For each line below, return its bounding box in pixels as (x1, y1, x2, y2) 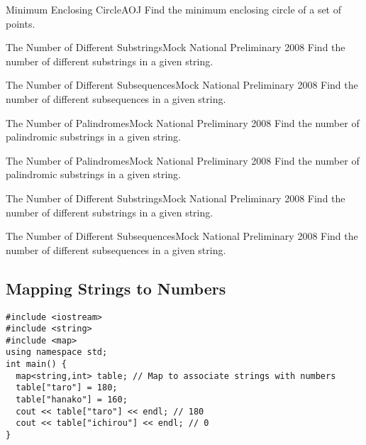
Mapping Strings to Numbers (6, 277, 226, 299)
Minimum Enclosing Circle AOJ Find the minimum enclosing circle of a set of (6, 2, 342, 16)
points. (6, 16, 35, 31)
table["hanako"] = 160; (16, 395, 128, 405)
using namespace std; (6, 347, 108, 358)
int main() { (6, 359, 67, 370)
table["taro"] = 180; (16, 383, 118, 393)
